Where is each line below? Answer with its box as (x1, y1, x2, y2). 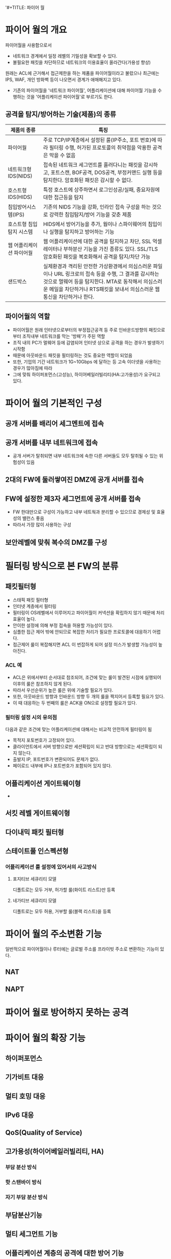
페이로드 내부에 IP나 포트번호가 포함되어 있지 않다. (12, 763, 112, 769)
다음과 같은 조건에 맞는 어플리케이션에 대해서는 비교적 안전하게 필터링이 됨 (5, 726, 152, 733)
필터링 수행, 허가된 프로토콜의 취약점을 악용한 (49, 144, 152, 151)
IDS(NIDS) (8, 172, 33, 180)
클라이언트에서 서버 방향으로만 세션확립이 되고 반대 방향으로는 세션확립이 (12, 744, 157, 750)
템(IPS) (8, 211, 25, 218)
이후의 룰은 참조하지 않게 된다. (12, 681, 73, 687)
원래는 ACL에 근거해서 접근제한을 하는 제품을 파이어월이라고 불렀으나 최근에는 (5, 70, 159, 76)
